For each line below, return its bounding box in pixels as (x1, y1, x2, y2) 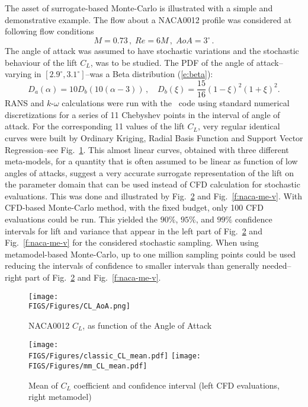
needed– (262, 259, 291, 272)
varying (5, 68, 32, 80)
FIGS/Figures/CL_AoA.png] (28, 302, 130, 311)
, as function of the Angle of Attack (82, 319, 212, 331)
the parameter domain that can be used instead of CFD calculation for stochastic (5, 178, 300, 190)
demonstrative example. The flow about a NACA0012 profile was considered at (5, 13, 292, 26)
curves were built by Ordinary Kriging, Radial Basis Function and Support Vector (5, 131, 303, 144)
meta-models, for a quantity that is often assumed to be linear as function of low (5, 155, 298, 167)
